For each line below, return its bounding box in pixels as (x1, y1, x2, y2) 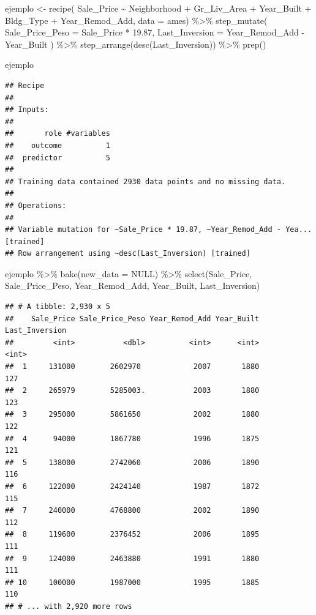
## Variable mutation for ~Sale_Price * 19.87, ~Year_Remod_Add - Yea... (5, 225, 312, 234)
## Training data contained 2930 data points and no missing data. (5, 177, 286, 186)
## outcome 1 (5, 141, 110, 150)
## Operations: (5, 201, 67, 210)
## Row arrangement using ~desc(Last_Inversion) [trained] (5, 249, 250, 258)
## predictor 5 (5, 153, 110, 162)
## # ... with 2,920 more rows (5, 602, 132, 611)
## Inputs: (5, 105, 49, 114)
